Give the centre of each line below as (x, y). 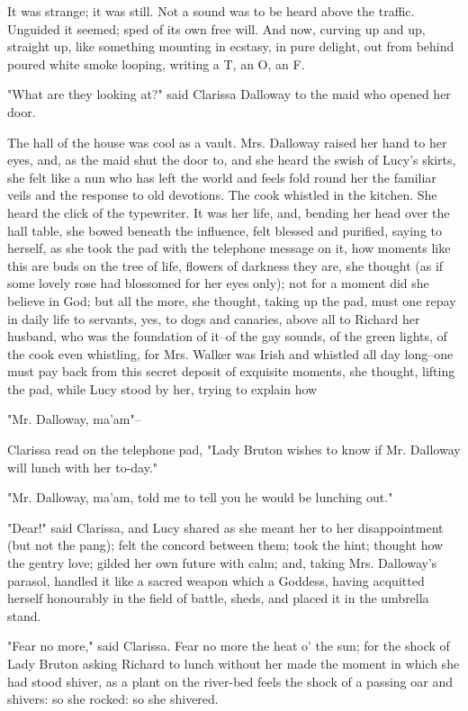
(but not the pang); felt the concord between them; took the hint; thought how (225, 545)
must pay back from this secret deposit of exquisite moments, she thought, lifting (231, 371)
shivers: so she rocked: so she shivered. (113, 699)
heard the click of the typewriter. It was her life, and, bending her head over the (229, 212)
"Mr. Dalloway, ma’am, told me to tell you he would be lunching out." (200, 497)
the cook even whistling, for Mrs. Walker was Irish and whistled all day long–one (230, 353)
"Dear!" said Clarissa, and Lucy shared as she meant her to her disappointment (225, 527)
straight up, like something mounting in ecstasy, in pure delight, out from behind (231, 46)
